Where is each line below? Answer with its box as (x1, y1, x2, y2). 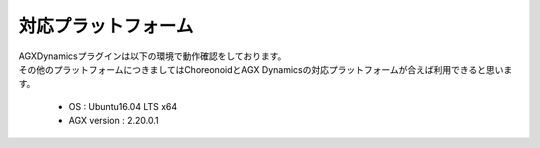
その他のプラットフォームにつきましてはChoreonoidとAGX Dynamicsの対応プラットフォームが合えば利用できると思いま (18, 63, 513, 75)
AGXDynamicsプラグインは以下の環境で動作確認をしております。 (18, 50, 287, 62)
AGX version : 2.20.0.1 (68, 115, 159, 127)
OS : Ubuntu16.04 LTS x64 (68, 100, 178, 112)
